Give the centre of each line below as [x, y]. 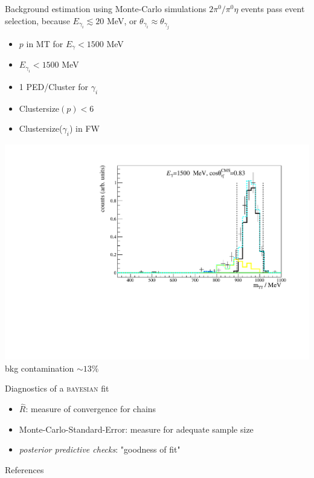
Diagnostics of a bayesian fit [57, 388]
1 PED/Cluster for [54, 86]
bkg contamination [40, 368]
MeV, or [122, 20]
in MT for [45, 44]
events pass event [273, 8]
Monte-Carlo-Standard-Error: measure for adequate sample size [136, 429]
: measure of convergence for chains [91, 409]
